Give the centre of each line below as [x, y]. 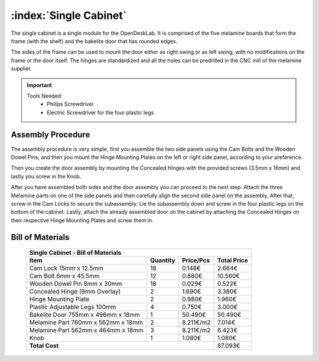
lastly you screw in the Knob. [46, 176]
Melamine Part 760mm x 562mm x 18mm [86, 323]
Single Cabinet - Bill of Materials [75, 253]
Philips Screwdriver [70, 104]
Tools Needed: [45, 96]
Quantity [162, 261]
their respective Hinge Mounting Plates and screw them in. [82, 220]
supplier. [22, 69]
